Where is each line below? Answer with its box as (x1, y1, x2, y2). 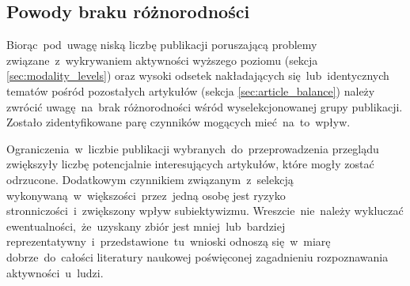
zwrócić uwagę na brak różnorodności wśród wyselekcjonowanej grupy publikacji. (6, 98, 403, 115)
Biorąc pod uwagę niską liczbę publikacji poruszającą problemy (6, 36, 317, 53)
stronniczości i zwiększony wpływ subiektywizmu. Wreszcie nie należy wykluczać (6, 202, 404, 219)
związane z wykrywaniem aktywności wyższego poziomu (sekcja (6, 51, 318, 68)
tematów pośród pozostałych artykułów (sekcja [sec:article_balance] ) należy (6, 82, 375, 99)
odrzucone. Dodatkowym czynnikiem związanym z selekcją (6, 171, 294, 187)
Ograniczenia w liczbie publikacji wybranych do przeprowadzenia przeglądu (6, 140, 379, 156)
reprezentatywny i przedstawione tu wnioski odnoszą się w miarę (6, 233, 331, 250)
